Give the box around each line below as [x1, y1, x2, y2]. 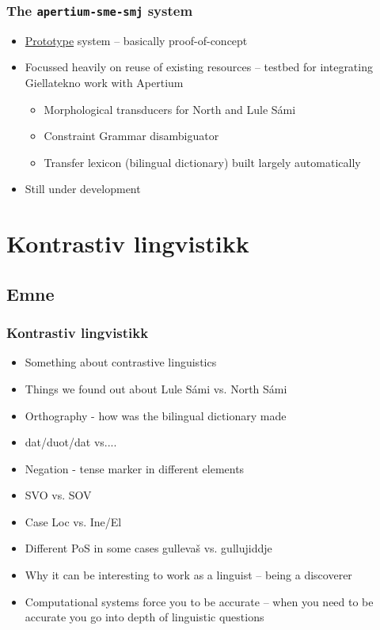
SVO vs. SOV [25, 487, 92, 503]
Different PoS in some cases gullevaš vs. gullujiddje [25, 540, 272, 556]
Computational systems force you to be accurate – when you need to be [25, 593, 374, 609]
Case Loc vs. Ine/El [25, 513, 122, 529]
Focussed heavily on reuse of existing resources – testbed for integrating [25, 59, 373, 75]
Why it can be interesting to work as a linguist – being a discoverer [25, 567, 352, 583]
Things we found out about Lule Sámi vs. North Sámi [25, 380, 287, 397]
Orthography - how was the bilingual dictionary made [25, 407, 287, 423]
